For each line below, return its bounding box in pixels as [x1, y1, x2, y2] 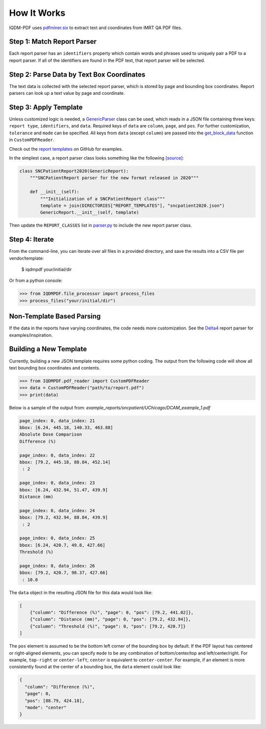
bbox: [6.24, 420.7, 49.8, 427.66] [19, 542, 105, 548]
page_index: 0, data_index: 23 [19, 480, 96, 486]
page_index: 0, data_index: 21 [19, 418, 96, 423]
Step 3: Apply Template [9, 103, 83, 111]
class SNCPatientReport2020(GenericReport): [19, 168, 129, 174]
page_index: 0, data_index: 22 [19, 452, 96, 458]
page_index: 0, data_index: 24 [19, 508, 96, 513]
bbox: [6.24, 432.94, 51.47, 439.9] [19, 487, 108, 492]
